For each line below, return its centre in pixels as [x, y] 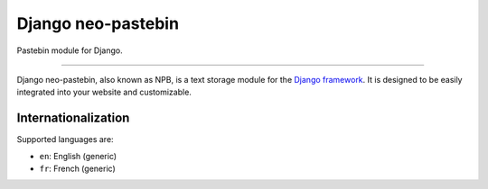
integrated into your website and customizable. [104, 92]
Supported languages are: [65, 139]
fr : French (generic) [78, 169]
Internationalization [73, 118]
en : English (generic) [78, 156]
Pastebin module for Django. [70, 50]
